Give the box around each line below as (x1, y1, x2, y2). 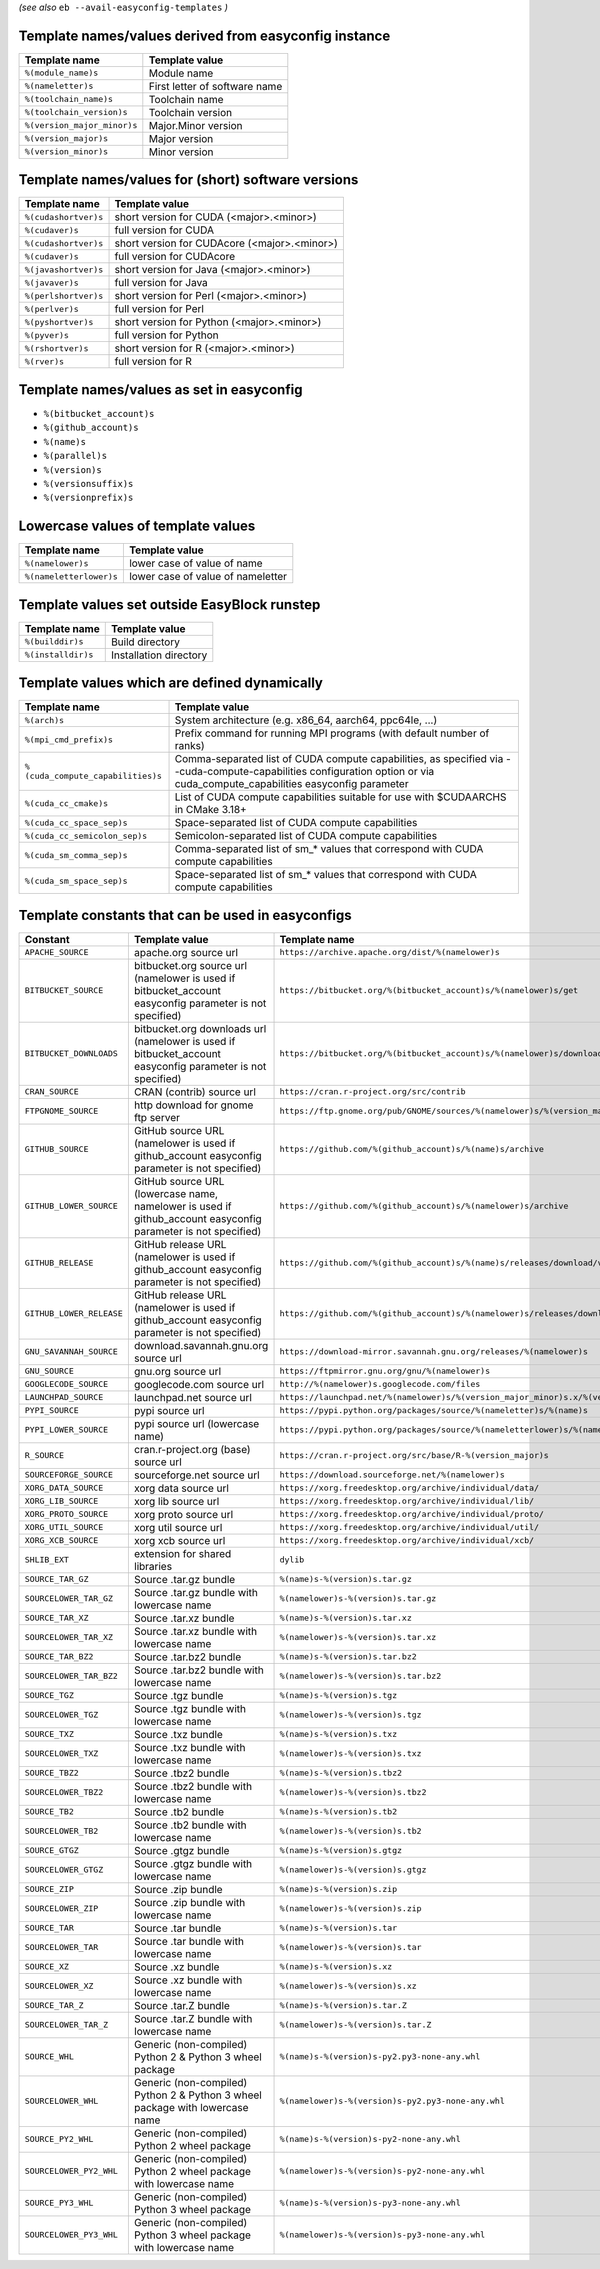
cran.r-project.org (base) (133, 1442, 251, 1456)
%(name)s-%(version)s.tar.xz (279, 1613, 412, 1624)
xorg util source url (133, 1520, 223, 1534)
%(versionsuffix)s (43, 478, 134, 489)
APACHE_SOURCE (24, 947, 89, 958)
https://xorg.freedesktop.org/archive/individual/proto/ (279, 1509, 545, 1520)
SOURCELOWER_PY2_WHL (24, 2166, 119, 2177)
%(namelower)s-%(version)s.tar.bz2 (279, 1671, 442, 1682)
